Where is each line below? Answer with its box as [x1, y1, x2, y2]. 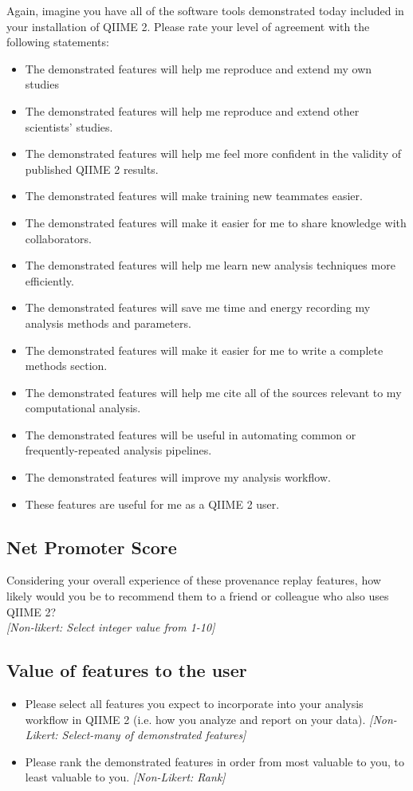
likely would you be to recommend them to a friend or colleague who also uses [6, 588, 389, 604]
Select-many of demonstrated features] [61, 726, 246, 743]
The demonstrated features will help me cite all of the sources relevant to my [25, 384, 402, 400]
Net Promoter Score [6, 534, 177, 559]
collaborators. [25, 230, 92, 246]
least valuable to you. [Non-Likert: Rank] [25, 769, 226, 785]
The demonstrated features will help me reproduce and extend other [25, 102, 360, 119]
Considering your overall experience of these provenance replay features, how [6, 572, 381, 588]
